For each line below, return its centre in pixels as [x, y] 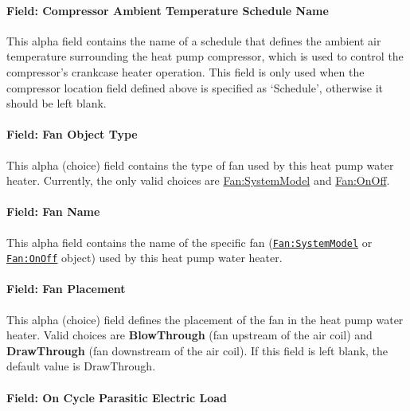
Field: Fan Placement [66, 289]
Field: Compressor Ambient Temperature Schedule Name [168, 10]
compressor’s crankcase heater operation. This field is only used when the [185, 71]
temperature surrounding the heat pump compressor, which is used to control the [205, 56]
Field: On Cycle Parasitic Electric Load [117, 397]
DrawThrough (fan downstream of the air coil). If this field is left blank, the [197, 350]
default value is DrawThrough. [81, 366]
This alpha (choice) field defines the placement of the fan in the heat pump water [205, 319]
